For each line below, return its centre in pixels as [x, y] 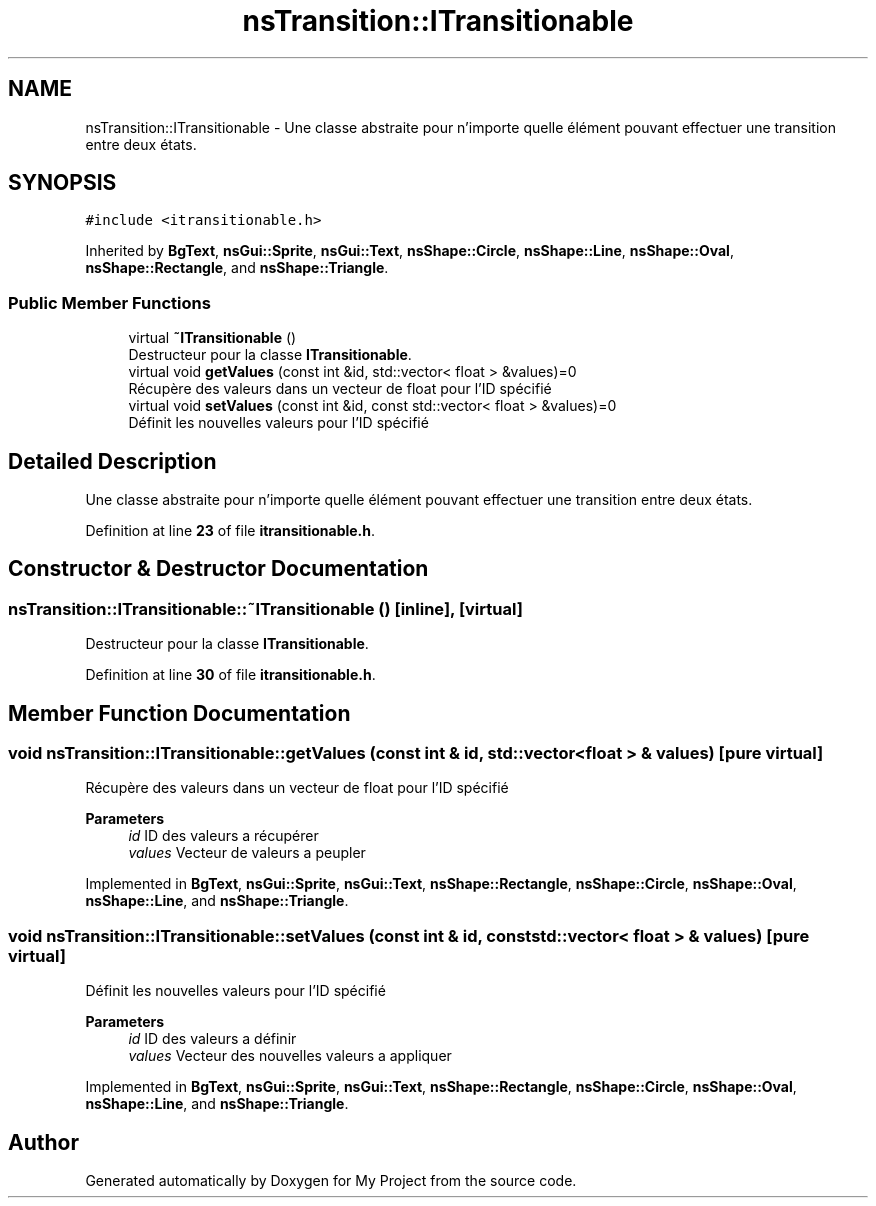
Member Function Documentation [179, 713]
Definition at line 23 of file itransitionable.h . [230, 531]
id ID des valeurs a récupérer [223, 836]
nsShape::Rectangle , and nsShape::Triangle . [237, 268]
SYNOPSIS [62, 183]
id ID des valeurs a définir [212, 1039]
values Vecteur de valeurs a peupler [247, 853]
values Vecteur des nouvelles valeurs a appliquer [290, 1056]
